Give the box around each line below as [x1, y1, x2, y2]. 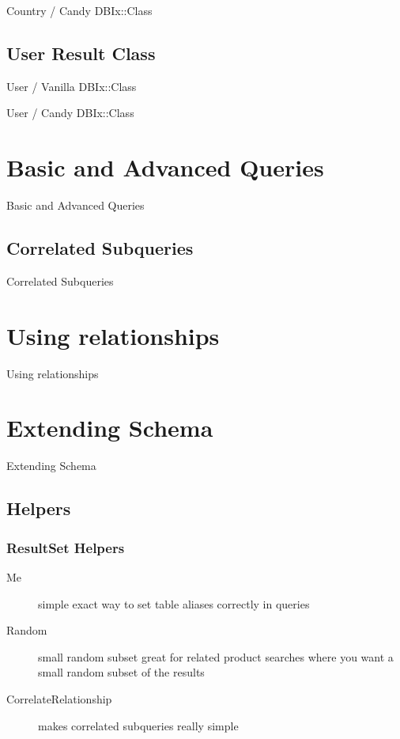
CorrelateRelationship [6, 690, 112, 707]
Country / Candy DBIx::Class [6, 2, 153, 18]
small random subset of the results [38, 664, 205, 680]
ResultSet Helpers [6, 537, 125, 557]
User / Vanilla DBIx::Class [6, 78, 137, 94]
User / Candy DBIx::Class [6, 104, 134, 121]
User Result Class [6, 40, 156, 65]
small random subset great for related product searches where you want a [38, 648, 394, 665]
